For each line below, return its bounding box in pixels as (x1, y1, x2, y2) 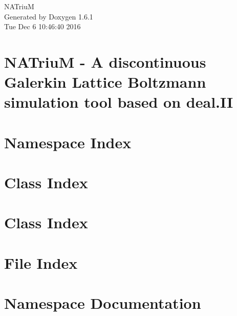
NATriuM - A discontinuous (4, 51, 206, 72)
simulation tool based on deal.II (4, 91, 233, 112)
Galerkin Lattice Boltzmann (4, 71, 206, 92)
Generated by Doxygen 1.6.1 (4, 11, 93, 22)
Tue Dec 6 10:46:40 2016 (4, 21, 81, 32)
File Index (4, 252, 78, 273)
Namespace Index (4, 131, 132, 152)
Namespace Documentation (4, 292, 201, 313)
